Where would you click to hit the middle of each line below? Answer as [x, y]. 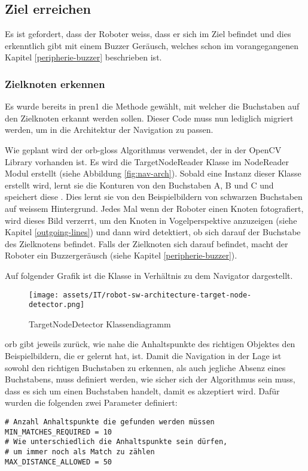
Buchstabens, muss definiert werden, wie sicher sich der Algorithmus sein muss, [150, 379]
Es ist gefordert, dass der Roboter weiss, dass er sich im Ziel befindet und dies [148, 34]
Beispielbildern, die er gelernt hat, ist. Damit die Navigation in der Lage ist [143, 356]
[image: [44, 295]
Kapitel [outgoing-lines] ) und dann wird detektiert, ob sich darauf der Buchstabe [153, 232]
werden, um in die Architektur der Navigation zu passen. [109, 130]
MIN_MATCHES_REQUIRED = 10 [58, 432]
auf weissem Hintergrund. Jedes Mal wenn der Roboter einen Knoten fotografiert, [154, 208]
